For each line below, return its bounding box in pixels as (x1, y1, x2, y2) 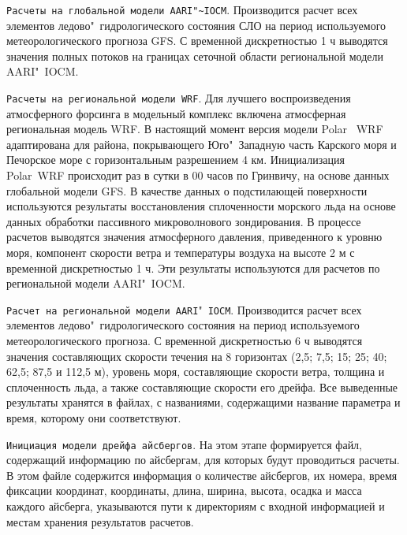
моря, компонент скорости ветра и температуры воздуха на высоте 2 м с (6, 244, 355, 261)
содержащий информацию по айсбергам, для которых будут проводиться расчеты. (6, 451, 400, 468)
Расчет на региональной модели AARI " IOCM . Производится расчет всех (6, 301, 362, 318)
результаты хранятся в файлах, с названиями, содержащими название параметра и (6, 394, 401, 411)
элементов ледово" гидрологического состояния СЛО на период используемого (6, 17, 386, 33)
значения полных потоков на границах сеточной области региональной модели (6, 47, 384, 64)
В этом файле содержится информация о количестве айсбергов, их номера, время (6, 466, 398, 483)
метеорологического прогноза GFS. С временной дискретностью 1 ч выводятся (6, 32, 388, 49)
